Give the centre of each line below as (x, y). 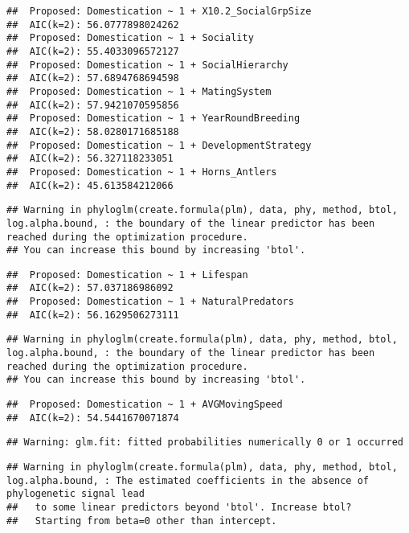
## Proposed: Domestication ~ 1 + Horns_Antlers (142, 172)
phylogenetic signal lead (76, 494)
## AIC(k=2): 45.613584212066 (90, 185)
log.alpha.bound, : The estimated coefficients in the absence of (188, 480)
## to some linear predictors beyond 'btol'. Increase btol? (179, 507)
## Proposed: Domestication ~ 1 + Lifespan (127, 275)
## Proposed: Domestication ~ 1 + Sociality (130, 38)
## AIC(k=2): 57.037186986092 (90, 288)
